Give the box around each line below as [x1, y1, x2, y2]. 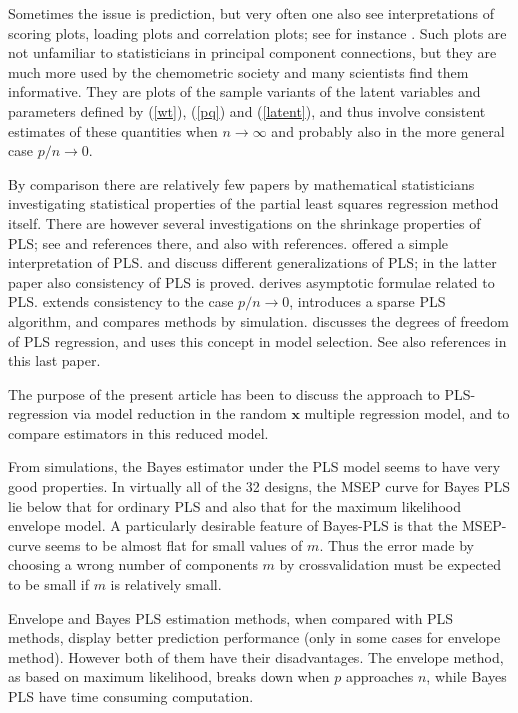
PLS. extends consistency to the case [8, 291, 234, 312]
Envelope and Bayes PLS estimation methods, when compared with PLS [8, 607, 454, 628]
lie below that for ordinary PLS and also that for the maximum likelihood [8, 495, 461, 516]
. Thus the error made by [319, 534, 474, 555]
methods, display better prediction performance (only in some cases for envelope [8, 627, 501, 648]
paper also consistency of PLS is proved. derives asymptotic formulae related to [8, 271, 495, 292]
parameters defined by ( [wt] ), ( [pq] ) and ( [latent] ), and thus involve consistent [8, 100, 486, 121]
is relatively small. [110, 574, 222, 595]
